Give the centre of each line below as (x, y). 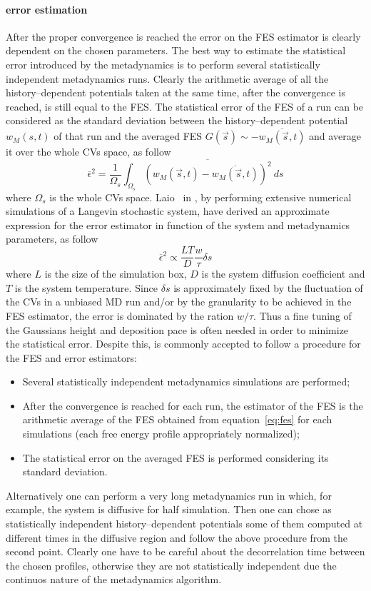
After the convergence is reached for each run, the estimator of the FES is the (193, 405)
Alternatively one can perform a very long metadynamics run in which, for (169, 495)
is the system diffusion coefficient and (283, 274)
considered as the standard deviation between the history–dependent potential (177, 120)
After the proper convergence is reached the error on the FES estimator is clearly (183, 36)
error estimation (47, 9)
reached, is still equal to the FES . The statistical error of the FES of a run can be (185, 106)
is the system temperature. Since (86, 287)
